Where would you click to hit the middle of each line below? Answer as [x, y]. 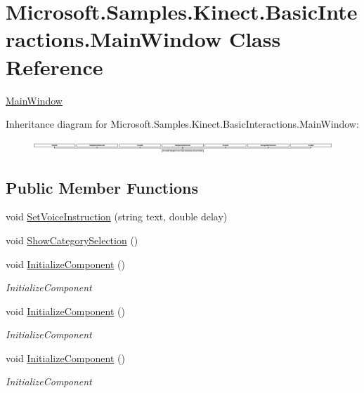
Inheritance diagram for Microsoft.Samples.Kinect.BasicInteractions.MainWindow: [182, 124]
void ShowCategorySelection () [72, 240]
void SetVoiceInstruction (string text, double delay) [117, 217]
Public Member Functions [102, 187]
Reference [54, 66]
